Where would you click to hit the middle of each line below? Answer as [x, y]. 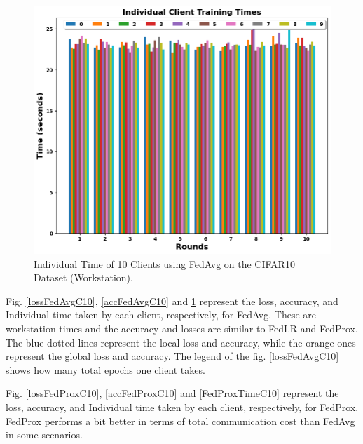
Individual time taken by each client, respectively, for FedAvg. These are [161, 315]
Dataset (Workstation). [83, 277]
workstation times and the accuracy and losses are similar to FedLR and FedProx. [182, 329]
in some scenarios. [44, 435]
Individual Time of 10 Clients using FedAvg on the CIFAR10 [164, 263]
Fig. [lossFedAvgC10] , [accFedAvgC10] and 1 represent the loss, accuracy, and [172, 301]
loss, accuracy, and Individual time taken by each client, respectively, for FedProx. [182, 407]
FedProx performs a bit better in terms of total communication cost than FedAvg [180, 421]
